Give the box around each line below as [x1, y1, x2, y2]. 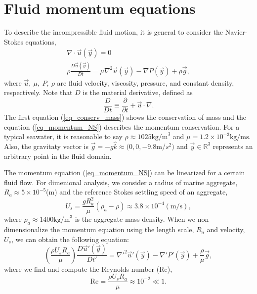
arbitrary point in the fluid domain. [4, 150, 112, 161]
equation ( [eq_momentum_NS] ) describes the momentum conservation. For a [4, 121, 240, 132]
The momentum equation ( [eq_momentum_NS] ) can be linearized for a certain [4, 167, 245, 178]
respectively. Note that [4, 87, 73, 98]
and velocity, [207, 224, 245, 235]
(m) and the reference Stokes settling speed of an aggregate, [46, 187, 228, 197]
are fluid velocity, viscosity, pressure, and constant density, [57, 77, 234, 88]
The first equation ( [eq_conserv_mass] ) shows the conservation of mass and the [4, 111, 246, 122]
